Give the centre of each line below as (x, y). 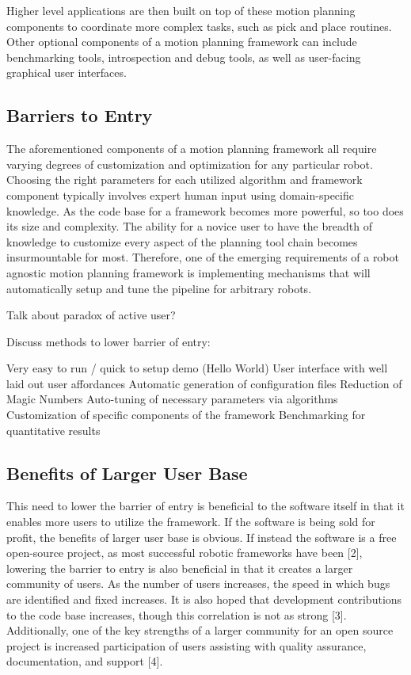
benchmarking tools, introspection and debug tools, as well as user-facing (184, 57)
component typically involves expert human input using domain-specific (180, 194)
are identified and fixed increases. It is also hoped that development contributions (204, 599)
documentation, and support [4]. (85, 661)
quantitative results (53, 430)
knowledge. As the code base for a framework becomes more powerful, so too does (205, 210)
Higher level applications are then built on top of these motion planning (181, 10)
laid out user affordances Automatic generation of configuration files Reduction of (204, 383)
